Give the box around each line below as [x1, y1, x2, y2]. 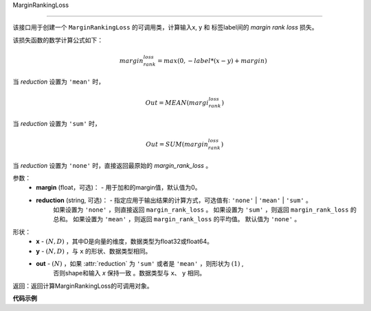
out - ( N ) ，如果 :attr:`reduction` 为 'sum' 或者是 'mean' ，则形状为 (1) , [36, 260, 244, 268]
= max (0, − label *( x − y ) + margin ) [157, 57, 267, 64]
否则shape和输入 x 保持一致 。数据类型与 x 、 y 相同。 [53, 269, 206, 277]
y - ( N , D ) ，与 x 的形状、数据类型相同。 [36, 247, 152, 255]
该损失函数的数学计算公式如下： [12, 36, 103, 44]
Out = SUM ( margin [145, 140, 209, 148]
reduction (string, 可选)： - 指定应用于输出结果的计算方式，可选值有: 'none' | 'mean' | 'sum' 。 [36, 196, 313, 204]
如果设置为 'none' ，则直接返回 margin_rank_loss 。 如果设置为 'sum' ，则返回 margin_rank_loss [53, 206, 349, 214]
